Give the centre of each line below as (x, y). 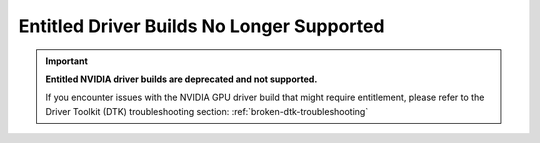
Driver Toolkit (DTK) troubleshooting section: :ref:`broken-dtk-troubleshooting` (207, 111)
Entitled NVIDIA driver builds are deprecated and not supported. (181, 79)
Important (67, 61)
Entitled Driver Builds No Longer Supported (201, 26)
